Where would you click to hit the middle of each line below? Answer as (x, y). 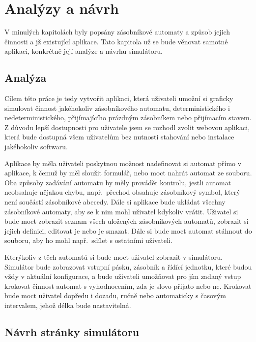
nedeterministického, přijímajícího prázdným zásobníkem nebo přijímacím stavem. (128, 118)
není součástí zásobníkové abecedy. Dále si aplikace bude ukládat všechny (115, 202)
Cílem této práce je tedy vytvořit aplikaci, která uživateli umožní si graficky (119, 98)
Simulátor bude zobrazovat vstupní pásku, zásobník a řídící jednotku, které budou (128, 266)
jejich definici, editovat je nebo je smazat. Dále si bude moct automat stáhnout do (128, 230)
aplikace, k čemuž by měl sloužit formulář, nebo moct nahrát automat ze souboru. (128, 173)
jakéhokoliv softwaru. (36, 147)
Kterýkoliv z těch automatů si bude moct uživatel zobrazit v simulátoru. (114, 257)
